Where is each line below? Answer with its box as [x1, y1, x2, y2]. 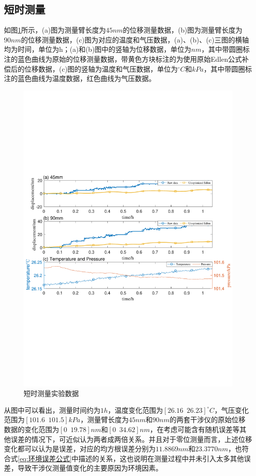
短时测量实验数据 [24, 388, 79, 398]
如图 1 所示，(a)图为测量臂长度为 [4, 25, 106, 35]
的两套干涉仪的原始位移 [169, 414, 246, 425]
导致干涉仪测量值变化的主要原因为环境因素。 [17, 463, 162, 473]
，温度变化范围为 [108, 404, 163, 415]
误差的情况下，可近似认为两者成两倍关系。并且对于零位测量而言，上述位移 [10, 434, 252, 444]
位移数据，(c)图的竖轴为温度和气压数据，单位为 [24, 63, 178, 74]
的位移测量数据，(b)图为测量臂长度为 [123, 25, 243, 35]
